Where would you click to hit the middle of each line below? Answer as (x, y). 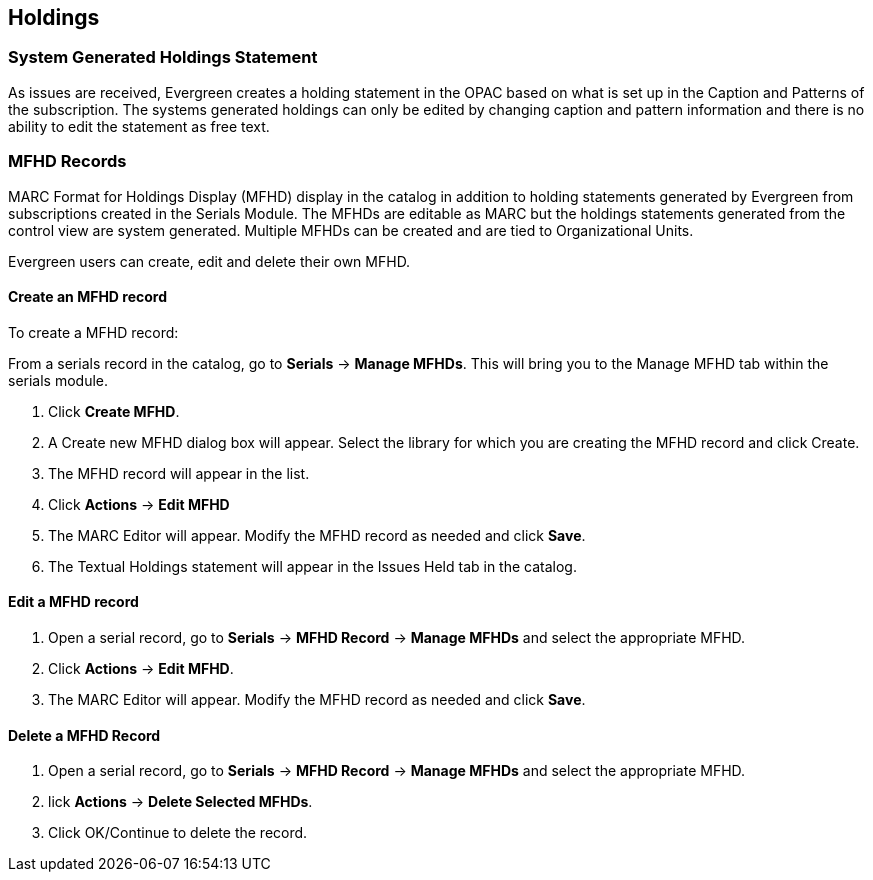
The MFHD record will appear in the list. (179, 473)
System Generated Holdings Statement (163, 57)
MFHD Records (67, 161)
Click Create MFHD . (114, 411)
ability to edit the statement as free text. (139, 126)
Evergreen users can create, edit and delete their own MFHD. (209, 261)
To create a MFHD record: (93, 332)
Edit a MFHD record (73, 602)
